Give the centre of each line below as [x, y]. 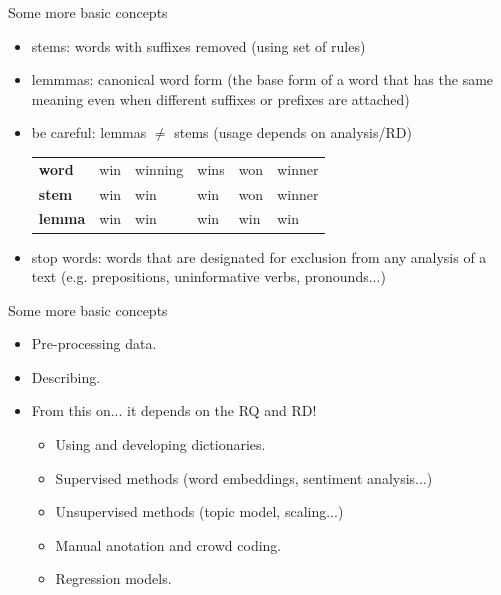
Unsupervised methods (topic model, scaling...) [199, 511]
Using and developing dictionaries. [160, 444]
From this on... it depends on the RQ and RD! [174, 410]
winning [159, 168]
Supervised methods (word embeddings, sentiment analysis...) [244, 477]
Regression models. [113, 578]
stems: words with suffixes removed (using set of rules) [198, 45]
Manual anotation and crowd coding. [168, 544]
